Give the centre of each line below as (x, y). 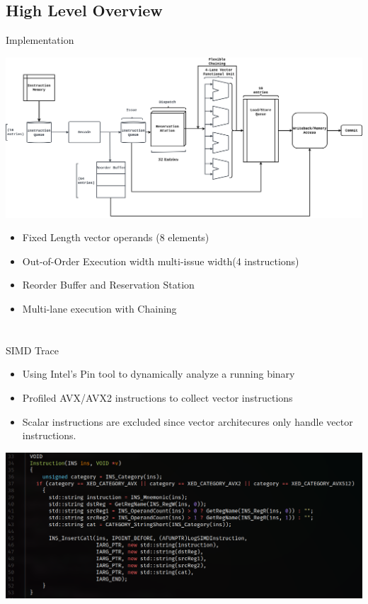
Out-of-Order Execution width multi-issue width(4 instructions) (161, 261)
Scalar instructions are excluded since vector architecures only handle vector (188, 421)
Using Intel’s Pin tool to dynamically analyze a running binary (159, 374)
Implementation (40, 40)
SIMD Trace (32, 350)
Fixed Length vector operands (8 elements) (116, 237)
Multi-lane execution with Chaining (99, 309)
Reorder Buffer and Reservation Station (108, 285)
